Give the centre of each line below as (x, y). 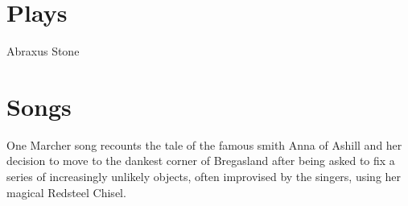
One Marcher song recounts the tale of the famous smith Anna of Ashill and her (204, 144)
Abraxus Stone (43, 51)
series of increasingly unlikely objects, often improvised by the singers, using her (204, 177)
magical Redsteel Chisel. (66, 192)
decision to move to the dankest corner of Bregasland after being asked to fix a (201, 161)
